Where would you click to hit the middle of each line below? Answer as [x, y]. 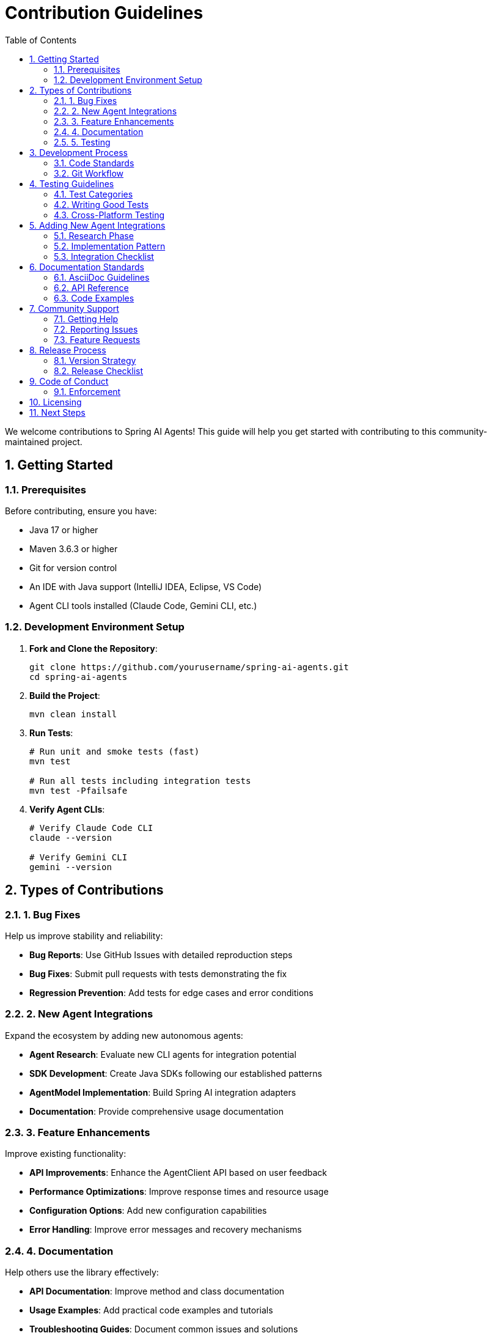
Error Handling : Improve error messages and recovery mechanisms [166, 1230]
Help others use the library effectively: [82, 1272]
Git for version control [73, 567]
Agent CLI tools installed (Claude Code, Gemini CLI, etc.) [143, 605]
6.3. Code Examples [94, 298]
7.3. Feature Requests [97, 339]
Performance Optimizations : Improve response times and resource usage [179, 1192]
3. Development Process [79, 152]
